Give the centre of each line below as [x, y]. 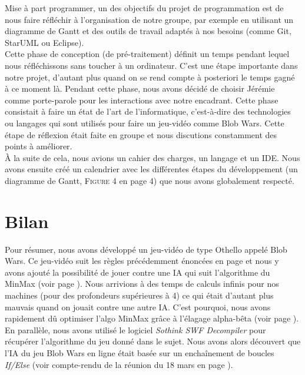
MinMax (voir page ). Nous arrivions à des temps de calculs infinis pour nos [142, 284]
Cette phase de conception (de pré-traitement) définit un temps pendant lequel [147, 54]
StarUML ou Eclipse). [44, 42]
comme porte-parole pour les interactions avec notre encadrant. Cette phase [142, 100]
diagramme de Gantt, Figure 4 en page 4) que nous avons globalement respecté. [150, 180]
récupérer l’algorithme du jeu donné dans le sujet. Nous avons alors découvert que [153, 341]
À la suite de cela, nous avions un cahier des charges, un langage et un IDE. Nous [152, 157]
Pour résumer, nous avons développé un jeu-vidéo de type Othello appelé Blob [146, 249]
